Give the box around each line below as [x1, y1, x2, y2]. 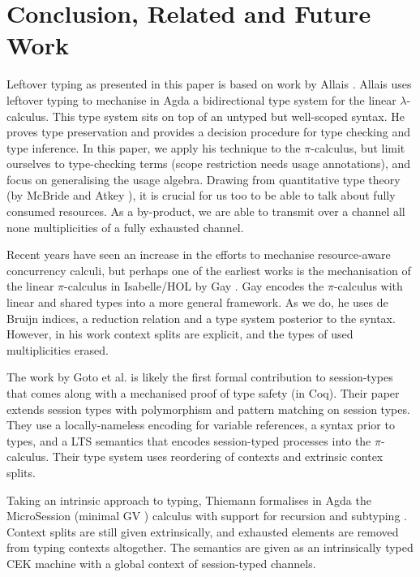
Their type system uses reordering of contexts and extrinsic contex [52, 448, 384, 465]
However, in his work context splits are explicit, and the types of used [6, 325, 354, 342]
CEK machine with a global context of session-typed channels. [6, 554, 316, 571]
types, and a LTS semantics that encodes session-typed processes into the [6, 432, 371, 449]
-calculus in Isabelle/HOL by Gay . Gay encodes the [64, 278, 324, 295]
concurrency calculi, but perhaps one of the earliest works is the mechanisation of [6, 261, 411, 278]
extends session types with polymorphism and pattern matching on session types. [6, 400, 410, 417]
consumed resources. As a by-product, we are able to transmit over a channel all [6, 203, 405, 220]
